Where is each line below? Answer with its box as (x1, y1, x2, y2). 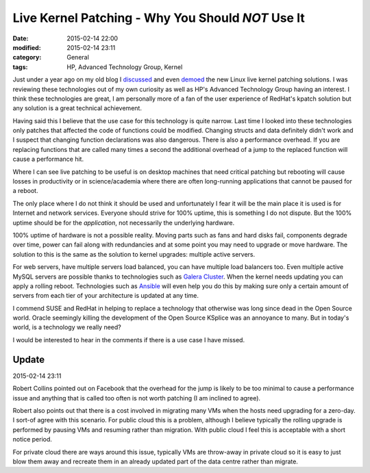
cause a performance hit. (12, 155, 84, 164)
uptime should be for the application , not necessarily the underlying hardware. (12, 218, 235, 227)
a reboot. (12, 187, 38, 195)
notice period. (12, 435, 53, 444)
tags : (12, 62, 28, 71)
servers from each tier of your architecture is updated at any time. (12, 292, 199, 300)
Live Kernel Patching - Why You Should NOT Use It (12, 10, 305, 25)
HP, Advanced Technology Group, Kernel (66, 62, 183, 71)
